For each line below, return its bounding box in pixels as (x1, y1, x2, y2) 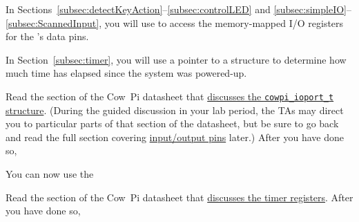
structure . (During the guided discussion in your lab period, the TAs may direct (6, 102, 344, 117)
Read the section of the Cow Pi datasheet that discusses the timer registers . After (6, 189, 353, 204)
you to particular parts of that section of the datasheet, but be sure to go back (6, 116, 339, 131)
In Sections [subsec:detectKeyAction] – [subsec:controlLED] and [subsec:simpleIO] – (6, 2, 351, 16)
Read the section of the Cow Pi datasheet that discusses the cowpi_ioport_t (6, 89, 334, 103)
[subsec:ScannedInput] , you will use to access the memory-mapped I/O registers (6, 15, 344, 30)
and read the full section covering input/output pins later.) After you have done (6, 129, 344, 144)
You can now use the (6, 167, 94, 181)
